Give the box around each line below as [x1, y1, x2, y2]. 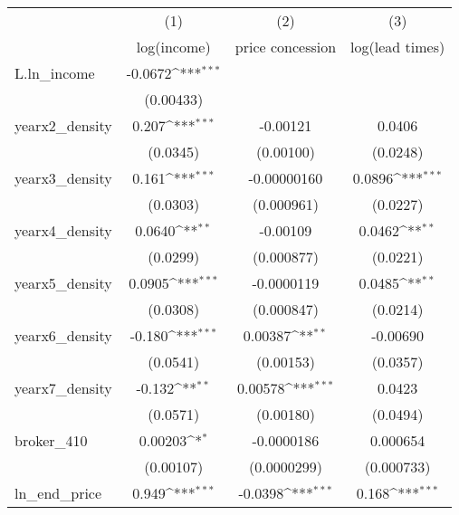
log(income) [136, 36, 211, 57]
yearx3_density [14, 167, 112, 188]
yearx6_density [14, 325, 112, 346]
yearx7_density [14, 377, 112, 398]
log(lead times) [350, 36, 445, 57]
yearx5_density [14, 272, 112, 293]
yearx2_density [14, 115, 112, 136]
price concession [234, 36, 337, 57]
